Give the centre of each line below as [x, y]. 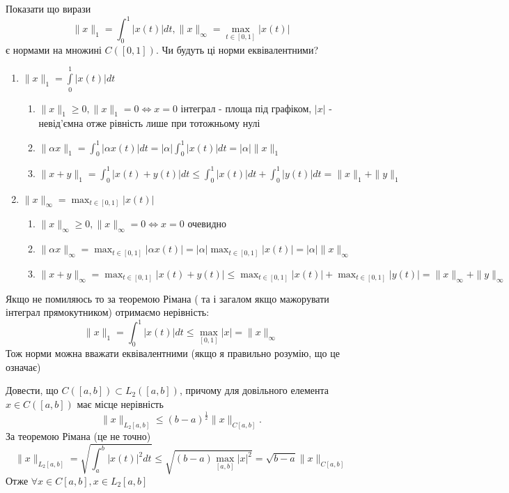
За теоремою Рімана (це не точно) [78, 435]
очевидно [207, 223]
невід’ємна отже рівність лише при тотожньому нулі [149, 123]
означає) [23, 366]
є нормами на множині [54, 49]
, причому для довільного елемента [254, 390]
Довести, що [32, 390]
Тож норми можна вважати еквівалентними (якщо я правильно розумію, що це [173, 353]
